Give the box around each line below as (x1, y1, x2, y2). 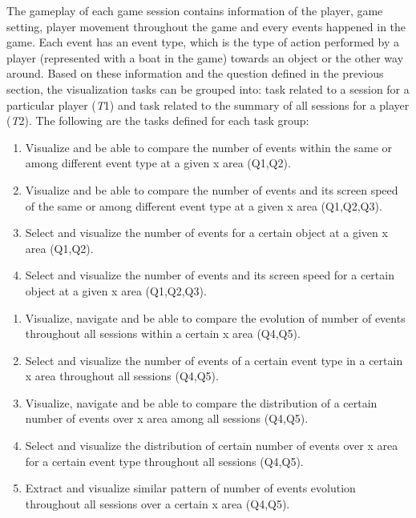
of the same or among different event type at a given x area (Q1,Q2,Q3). (25, 197, 382, 214)
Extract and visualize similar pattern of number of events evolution (25, 480, 356, 496)
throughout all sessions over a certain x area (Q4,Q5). (25, 495, 290, 512)
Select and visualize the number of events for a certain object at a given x (25, 224, 388, 241)
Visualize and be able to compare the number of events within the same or (25, 139, 393, 155)
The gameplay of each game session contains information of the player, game (6, 2, 383, 18)
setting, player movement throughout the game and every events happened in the (6, 18, 406, 34)
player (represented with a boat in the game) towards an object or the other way (6, 49, 404, 66)
